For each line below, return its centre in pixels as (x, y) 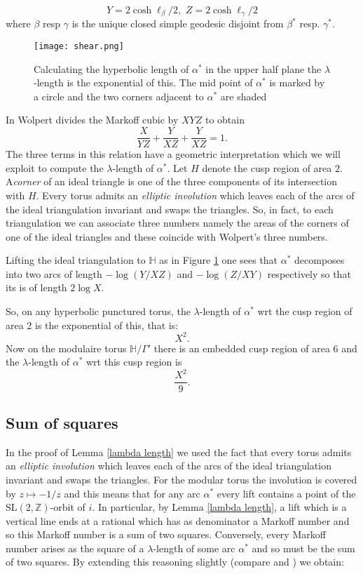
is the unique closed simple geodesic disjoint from (178, 24)
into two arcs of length (54, 273)
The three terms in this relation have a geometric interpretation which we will (173, 154)
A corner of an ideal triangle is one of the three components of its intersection (172, 181)
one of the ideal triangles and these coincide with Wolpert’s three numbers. (167, 236)
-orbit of (68, 507)
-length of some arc (194, 548)
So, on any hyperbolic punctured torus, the (98, 311)
